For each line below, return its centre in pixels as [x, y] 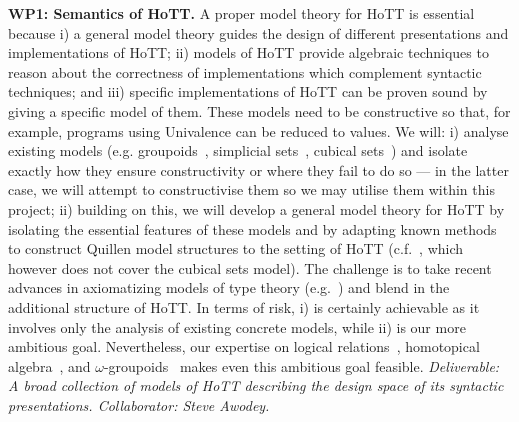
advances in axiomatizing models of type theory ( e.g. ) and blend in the [229, 287]
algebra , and [49, 365]
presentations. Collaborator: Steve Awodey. [139, 404]
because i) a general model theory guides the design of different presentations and [258, 32]
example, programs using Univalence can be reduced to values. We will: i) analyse [258, 130]
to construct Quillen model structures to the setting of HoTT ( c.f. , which [236, 248]
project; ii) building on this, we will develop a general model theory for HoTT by [256, 208]
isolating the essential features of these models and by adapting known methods [252, 228]
